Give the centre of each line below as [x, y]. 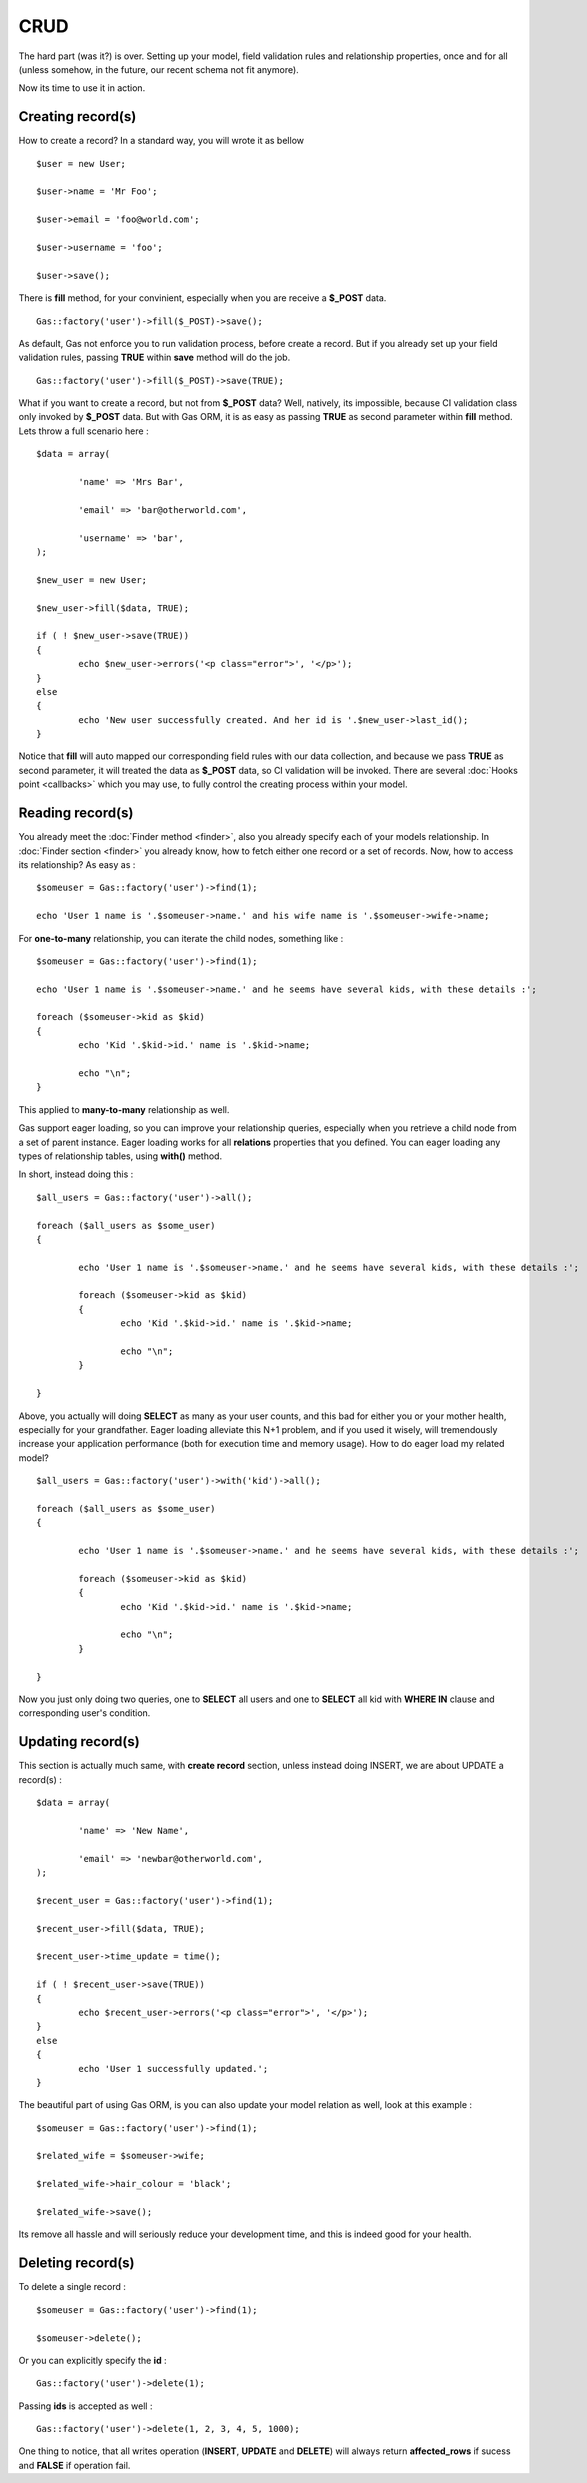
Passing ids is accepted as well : [85, 2406]
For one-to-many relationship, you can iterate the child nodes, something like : [181, 938]
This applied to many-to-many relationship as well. [124, 1109]
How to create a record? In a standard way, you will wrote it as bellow [161, 141]
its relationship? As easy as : [77, 864]
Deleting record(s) [76, 2263]
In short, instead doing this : [76, 1174]
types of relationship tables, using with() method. [120, 1156]
